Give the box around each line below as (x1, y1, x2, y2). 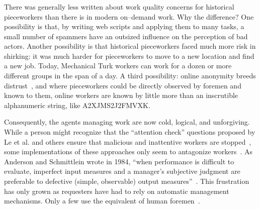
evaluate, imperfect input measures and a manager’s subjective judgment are (4, 166, 240, 176)
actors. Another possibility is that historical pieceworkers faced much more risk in (4, 41, 256, 51)
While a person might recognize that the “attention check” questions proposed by (4, 127, 255, 137)
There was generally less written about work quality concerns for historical (4, 1, 234, 12)
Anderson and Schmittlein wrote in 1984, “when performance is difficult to (4, 156, 234, 166)
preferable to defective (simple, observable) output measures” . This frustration (4, 176, 249, 186)
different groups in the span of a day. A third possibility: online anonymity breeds (4, 70, 256, 81)
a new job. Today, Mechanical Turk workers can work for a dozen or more (4, 60, 232, 71)
